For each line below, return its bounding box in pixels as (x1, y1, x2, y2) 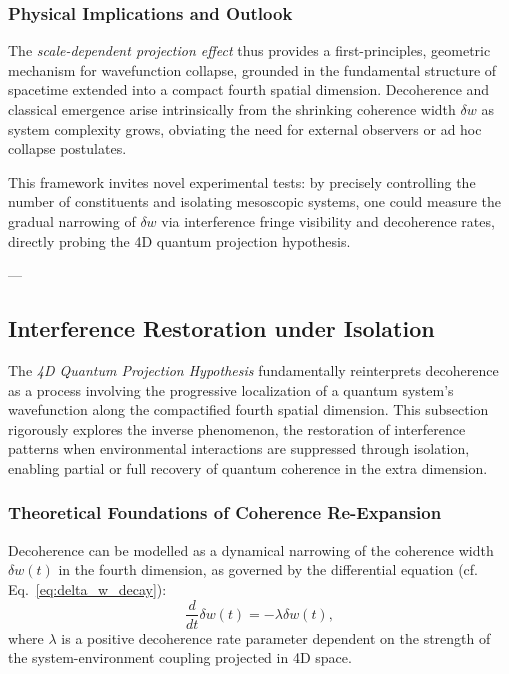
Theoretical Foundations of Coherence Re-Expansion (8, 500, 442, 525)
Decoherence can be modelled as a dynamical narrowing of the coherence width (8, 539, 494, 560)
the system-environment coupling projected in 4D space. (8, 647, 352, 668)
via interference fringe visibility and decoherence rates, (161, 210, 495, 231)
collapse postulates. (8, 138, 127, 159)
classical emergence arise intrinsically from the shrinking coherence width (8, 99, 456, 119)
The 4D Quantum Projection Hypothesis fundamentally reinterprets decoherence (8, 359, 499, 380)
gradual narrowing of (8, 210, 136, 231)
